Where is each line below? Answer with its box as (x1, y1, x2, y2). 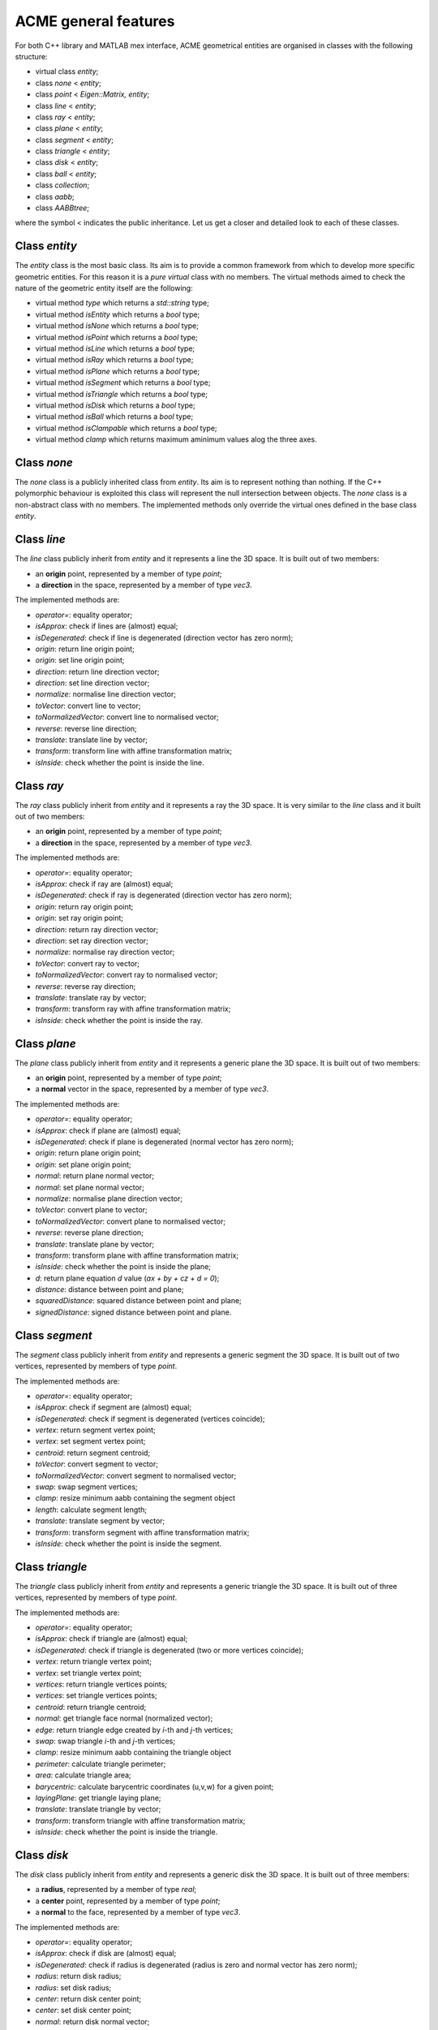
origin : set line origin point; (35, 655, 125, 665)
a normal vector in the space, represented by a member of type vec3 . (35, 1084, 269, 1094)
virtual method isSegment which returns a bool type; (35, 378, 211, 387)
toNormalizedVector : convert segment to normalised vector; (35, 1471, 237, 1480)
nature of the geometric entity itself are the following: (15, 283, 194, 293)
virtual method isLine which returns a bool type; (35, 343, 195, 353)
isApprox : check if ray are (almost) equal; (35, 879, 174, 889)
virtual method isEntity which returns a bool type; (35, 309, 200, 319)
